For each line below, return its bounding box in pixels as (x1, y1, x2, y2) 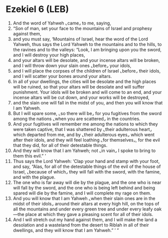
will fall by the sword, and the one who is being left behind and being (13, 184, 155, 190)
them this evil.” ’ (13, 152, 47, 158)
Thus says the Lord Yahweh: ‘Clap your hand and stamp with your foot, (13, 158, 160, 164)
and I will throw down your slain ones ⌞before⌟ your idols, (13, 62, 132, 68)
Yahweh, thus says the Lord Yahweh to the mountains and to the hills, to (13, 41, 162, 47)
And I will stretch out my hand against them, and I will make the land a (13, 216, 157, 222)
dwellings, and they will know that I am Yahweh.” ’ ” (13, 227, 119, 233)
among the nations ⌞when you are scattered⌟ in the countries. (13, 115, 141, 121)
